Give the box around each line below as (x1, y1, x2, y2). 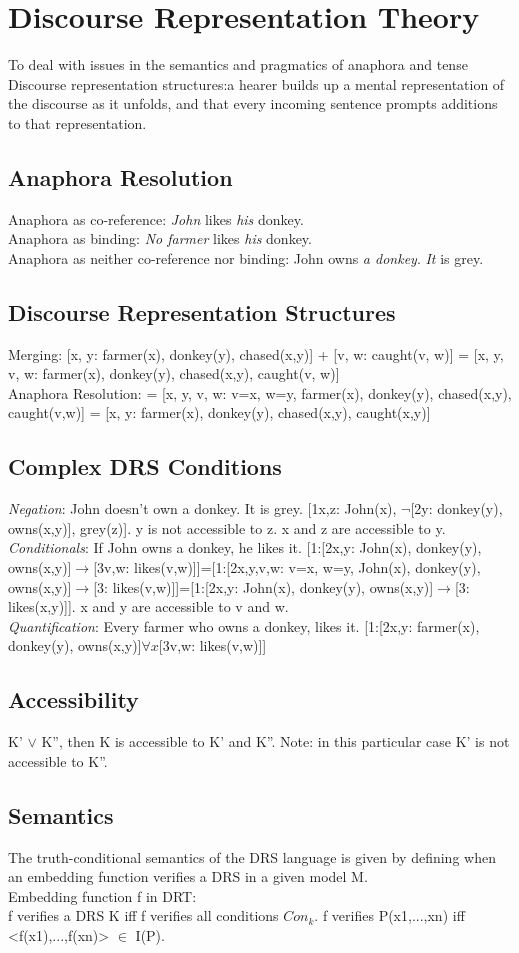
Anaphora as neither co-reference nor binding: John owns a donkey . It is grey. (8, 247, 484, 268)
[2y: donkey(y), (410, 498, 503, 519)
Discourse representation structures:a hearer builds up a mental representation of (8, 73, 505, 94)
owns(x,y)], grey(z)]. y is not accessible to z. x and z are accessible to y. (8, 517, 446, 538)
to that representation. (8, 112, 147, 133)
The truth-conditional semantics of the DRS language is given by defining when (8, 846, 496, 867)
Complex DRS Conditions (8, 451, 282, 482)
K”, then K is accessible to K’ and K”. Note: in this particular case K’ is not (41, 731, 510, 752)
